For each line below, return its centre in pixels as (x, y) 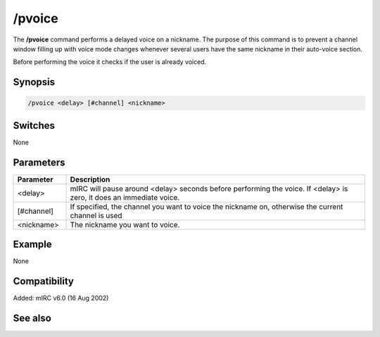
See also (32, 318)
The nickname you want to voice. (125, 224)
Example (32, 244)
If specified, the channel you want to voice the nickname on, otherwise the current (207, 206)
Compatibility (43, 281)
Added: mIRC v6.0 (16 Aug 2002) (61, 298)
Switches (34, 126)
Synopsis (34, 82)
